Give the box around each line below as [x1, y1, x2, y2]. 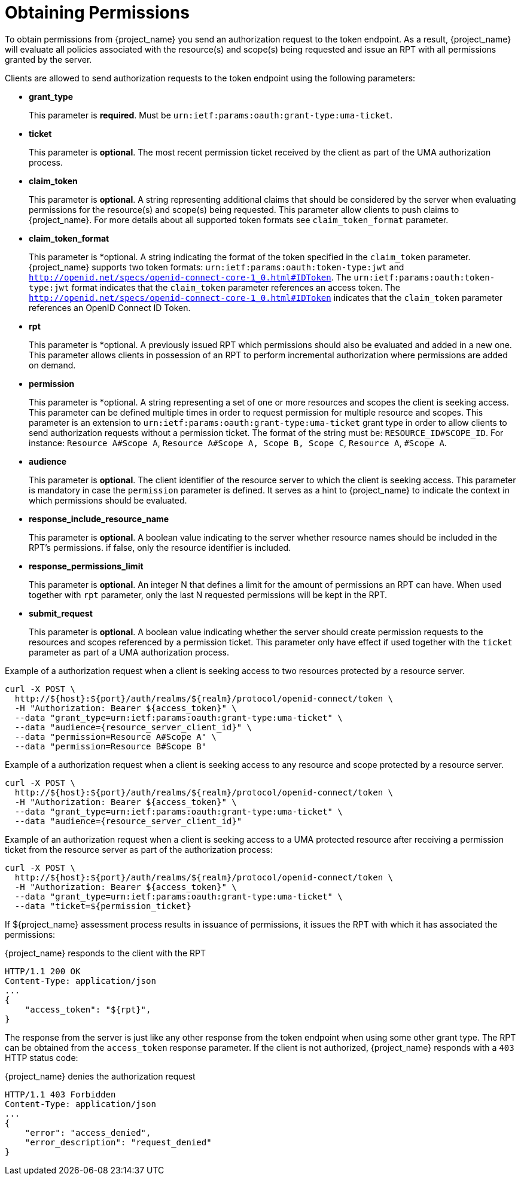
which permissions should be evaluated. [29, 495, 187, 505]
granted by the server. [5, 54, 92, 65]
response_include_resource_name [29, 513, 169, 524]
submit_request [29, 608, 93, 618]
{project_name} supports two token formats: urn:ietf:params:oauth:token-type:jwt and [29, 261, 404, 272]
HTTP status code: [5, 1052, 78, 1063]
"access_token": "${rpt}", [25, 1004, 151, 1014]
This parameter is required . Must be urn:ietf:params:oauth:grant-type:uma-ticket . [29, 109, 393, 120]
